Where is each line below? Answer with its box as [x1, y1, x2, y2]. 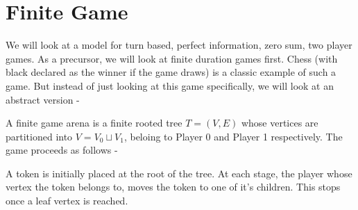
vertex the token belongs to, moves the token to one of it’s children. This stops [6, 179, 341, 194]
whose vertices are [241, 115, 318, 130]
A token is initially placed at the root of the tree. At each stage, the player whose [6, 165, 352, 180]
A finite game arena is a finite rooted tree [6, 115, 182, 130]
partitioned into [6, 129, 73, 143]
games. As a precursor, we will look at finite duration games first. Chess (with [6, 51, 338, 65]
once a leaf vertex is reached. [6, 193, 128, 208]
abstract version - [6, 92, 80, 106]
